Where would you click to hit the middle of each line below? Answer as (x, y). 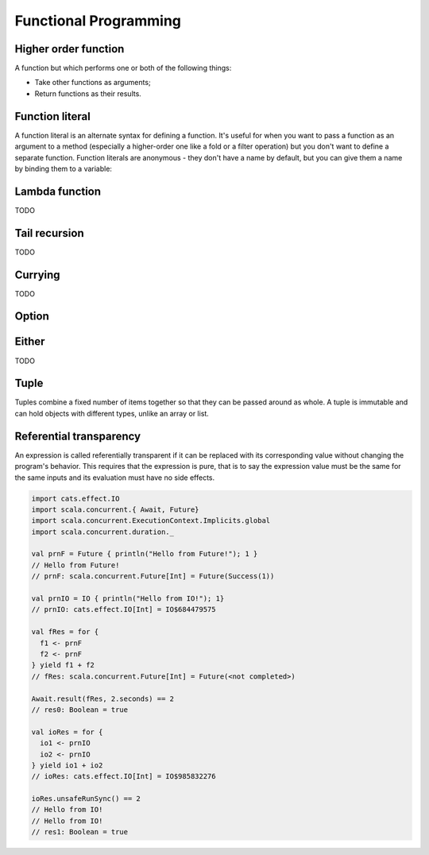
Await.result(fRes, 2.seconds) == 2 (103, 698)
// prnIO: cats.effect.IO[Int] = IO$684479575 (124, 609)
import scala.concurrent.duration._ (103, 532)
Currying (37, 275)
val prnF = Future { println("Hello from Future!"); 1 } (145, 554)
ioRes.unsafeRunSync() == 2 (86, 799)
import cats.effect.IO (75, 498)
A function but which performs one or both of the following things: (123, 68)
